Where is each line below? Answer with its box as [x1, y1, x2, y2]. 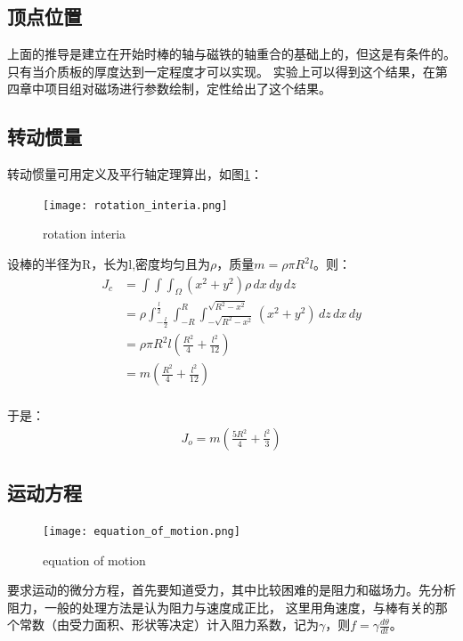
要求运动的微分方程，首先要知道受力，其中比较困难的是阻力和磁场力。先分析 [7, 580, 456, 599]
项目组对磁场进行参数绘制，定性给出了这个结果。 [44, 79, 331, 98]
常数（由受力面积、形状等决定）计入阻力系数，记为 [19, 615, 319, 634]
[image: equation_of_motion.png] [43, 524, 240, 538]
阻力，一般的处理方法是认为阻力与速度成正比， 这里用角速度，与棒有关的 [7, 597, 435, 616]
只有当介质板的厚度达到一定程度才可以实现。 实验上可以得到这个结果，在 [7, 61, 435, 80]
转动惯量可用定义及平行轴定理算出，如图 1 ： [7, 165, 263, 183]
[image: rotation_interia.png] [43, 199, 228, 212]
